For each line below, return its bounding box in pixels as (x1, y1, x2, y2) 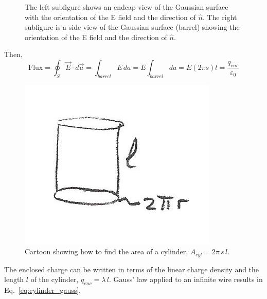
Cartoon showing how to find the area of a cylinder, (25, 246, 188, 257)
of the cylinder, (30, 274, 79, 285)
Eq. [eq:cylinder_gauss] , (4, 285, 81, 295)
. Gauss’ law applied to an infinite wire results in (109, 274, 263, 285)
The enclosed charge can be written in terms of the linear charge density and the (4, 264, 259, 274)
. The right (202, 11, 237, 22)
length (4, 274, 24, 285)
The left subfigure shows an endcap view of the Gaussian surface (25, 2, 228, 12)
